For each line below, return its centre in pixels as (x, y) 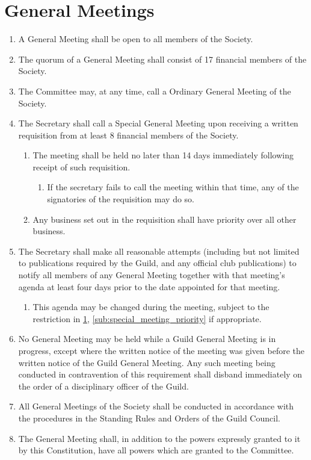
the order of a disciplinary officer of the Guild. (103, 386)
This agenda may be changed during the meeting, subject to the (151, 307)
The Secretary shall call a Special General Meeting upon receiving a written (158, 123)
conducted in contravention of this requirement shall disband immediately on (160, 374)
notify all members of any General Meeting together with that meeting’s (152, 275)
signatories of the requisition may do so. (121, 199)
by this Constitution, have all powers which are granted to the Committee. (156, 450)
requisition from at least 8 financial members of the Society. (128, 135)
